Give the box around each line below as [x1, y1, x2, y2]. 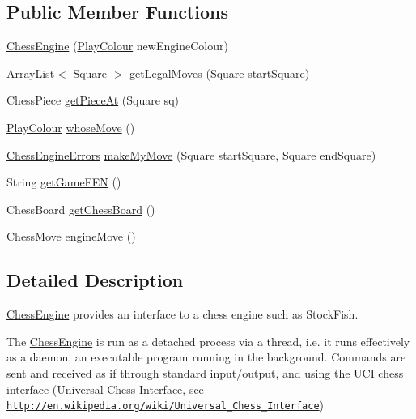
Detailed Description [6, 267, 184, 293]
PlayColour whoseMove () [6, 118, 135, 135]
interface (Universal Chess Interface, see [6, 380, 204, 397]
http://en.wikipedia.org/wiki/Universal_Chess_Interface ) [6, 396, 325, 413]
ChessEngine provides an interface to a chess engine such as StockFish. [6, 306, 359, 323]
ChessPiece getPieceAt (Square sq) [6, 92, 179, 109]
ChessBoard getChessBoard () [6, 200, 155, 217]
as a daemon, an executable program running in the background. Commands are [6, 348, 406, 366]
